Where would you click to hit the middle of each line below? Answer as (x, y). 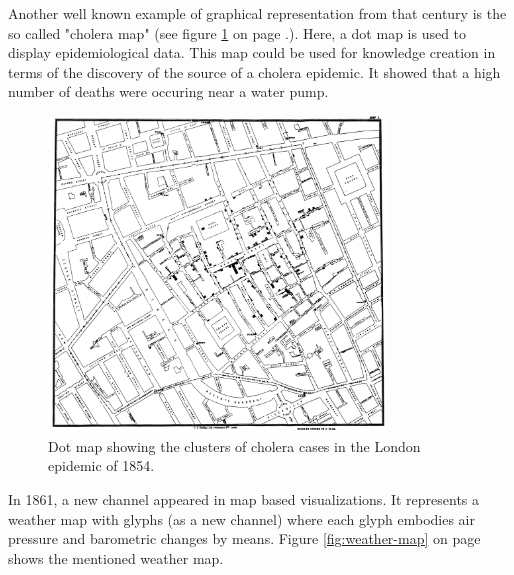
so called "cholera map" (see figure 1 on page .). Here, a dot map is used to (237, 32)
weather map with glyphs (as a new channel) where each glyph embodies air (241, 518)
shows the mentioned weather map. (116, 557)
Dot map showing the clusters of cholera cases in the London (234, 445)
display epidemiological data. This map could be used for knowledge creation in (252, 52)
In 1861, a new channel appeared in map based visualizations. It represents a (244, 499)
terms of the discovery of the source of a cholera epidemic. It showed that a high (254, 71)
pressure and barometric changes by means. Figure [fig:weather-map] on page (244, 538)
